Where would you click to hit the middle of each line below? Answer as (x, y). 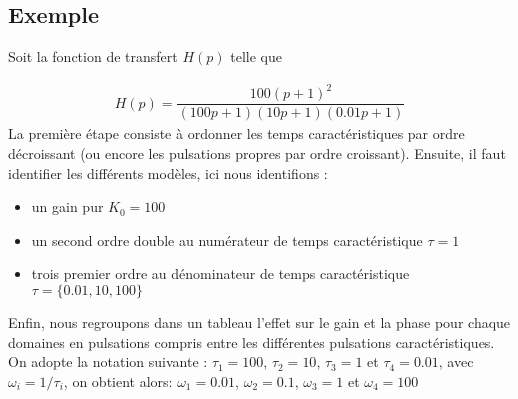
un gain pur (67, 206)
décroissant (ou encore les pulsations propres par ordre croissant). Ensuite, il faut (257, 152)
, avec (456, 361)
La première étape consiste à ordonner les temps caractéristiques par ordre (236, 133)
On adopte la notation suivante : (108, 361)
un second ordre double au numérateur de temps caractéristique (227, 239)
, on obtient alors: (118, 380)
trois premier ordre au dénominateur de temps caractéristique (220, 273)
